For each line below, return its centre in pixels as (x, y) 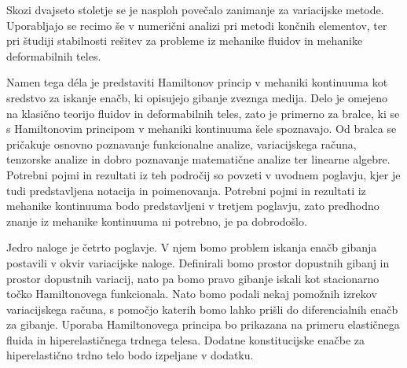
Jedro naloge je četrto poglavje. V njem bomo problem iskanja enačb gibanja (192, 247)
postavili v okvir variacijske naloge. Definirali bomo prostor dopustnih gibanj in (198, 262)
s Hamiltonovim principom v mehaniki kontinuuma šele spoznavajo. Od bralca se (202, 129)
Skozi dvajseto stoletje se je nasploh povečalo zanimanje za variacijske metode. (195, 9)
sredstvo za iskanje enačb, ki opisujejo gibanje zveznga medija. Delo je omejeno (197, 97)
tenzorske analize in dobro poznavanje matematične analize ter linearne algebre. (198, 159)
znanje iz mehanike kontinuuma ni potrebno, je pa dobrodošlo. (157, 221)
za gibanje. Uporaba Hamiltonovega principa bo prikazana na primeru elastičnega (203, 324)
